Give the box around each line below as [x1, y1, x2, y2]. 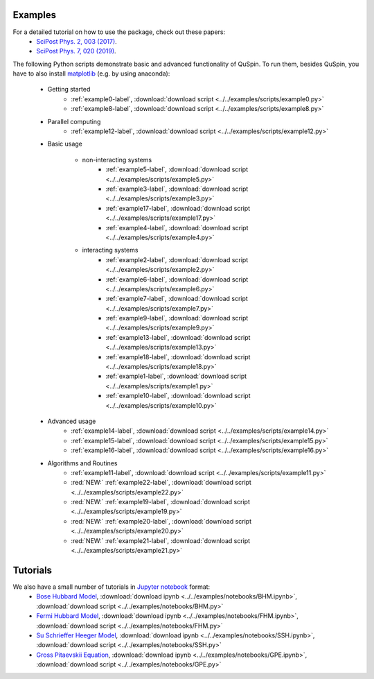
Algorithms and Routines [47, 458, 118, 467]
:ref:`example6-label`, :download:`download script [105, 275, 249, 284]
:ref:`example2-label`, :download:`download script [105, 255, 249, 264]
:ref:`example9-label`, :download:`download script [105, 314, 249, 323]
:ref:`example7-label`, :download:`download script [105, 295, 249, 303]
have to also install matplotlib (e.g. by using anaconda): [12, 69, 170, 78]
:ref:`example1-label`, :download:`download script [105, 372, 247, 381]
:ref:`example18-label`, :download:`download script [105, 352, 251, 361]
